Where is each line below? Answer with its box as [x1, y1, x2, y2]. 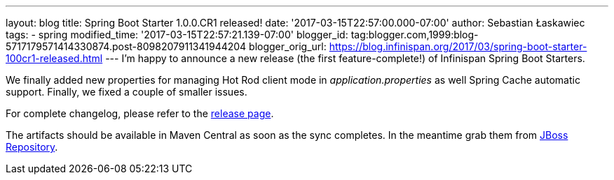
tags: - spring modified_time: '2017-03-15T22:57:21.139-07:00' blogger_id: [6, 29, 348, 40]
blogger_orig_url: [249, 40, 327, 52]
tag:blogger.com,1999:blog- [350, 29, 479, 40]
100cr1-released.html [6, 52, 103, 64]
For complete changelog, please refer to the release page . [6, 107, 274, 119]
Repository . [6, 141, 58, 153]
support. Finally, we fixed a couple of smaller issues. [6, 86, 247, 98]
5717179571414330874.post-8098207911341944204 [6, 40, 247, 52]
